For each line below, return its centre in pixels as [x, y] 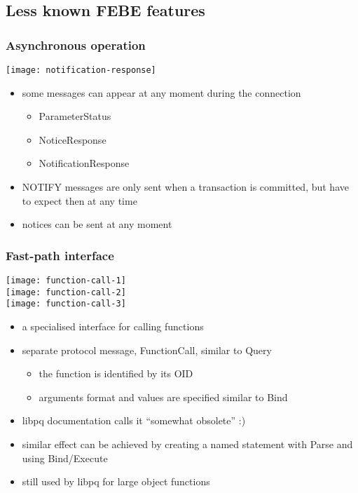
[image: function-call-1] [66, 281]
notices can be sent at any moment [97, 224]
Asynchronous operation [76, 45]
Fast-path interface [60, 255]
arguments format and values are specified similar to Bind [163, 397]
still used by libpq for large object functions [116, 481]
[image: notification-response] [81, 70]
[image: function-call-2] [66, 292]
